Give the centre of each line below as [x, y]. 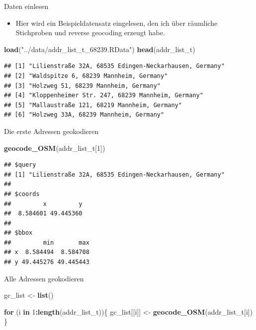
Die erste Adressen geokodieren [51, 131]
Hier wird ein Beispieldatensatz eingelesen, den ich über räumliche [117, 23]
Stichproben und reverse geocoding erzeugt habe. [90, 33]
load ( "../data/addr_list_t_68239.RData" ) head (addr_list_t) [100, 49]
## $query [20, 165]
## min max [47, 242]
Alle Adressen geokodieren [44, 278]
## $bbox [18, 233]
